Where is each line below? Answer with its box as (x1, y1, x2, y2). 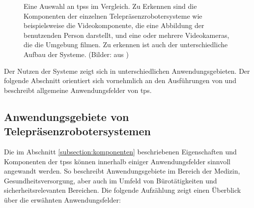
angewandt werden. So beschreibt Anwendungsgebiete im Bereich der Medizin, (4, 166, 240, 176)
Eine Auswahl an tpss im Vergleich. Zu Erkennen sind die (24, 1, 197, 11)
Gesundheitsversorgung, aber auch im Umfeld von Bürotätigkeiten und (4, 175, 217, 185)
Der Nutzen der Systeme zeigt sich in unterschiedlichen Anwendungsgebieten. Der (4, 65, 250, 76)
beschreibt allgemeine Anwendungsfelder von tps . (4, 85, 152, 95)
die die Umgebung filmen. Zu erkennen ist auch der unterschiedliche (24, 39, 228, 50)
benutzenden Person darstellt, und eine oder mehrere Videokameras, (24, 30, 229, 40)
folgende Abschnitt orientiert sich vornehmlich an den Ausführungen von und (4, 75, 236, 86)
